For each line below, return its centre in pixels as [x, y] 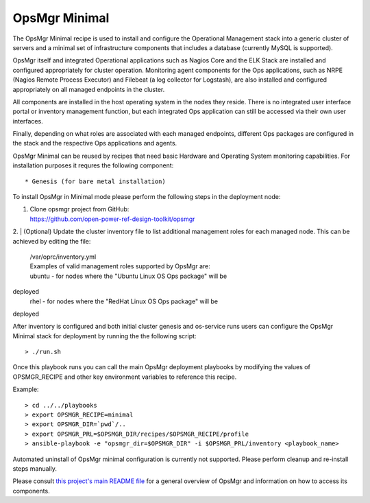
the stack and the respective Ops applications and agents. [95, 143]
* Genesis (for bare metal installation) [95, 181]
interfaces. [28, 121]
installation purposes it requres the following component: [93, 165]
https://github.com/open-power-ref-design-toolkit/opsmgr [112, 219]
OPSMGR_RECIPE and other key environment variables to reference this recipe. [125, 377]
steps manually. [35, 469]
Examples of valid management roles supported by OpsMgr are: [120, 266]
